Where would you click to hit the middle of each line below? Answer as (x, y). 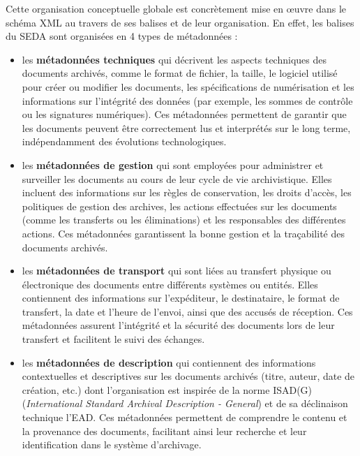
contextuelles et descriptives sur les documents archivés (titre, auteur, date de (188, 376)
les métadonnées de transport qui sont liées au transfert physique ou (177, 271)
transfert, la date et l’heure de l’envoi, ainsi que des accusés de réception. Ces (187, 311)
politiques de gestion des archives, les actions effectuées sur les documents (179, 206)
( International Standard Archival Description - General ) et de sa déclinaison (185, 403)
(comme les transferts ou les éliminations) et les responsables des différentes (184, 220)
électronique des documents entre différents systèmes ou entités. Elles (170, 284)
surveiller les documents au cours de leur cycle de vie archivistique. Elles (177, 178)
